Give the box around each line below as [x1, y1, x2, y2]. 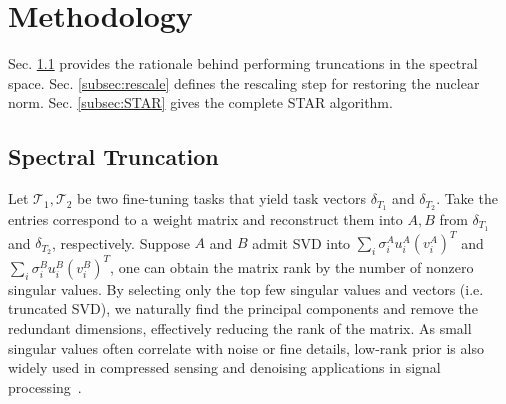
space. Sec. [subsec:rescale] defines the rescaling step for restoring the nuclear [8, 72, 480, 93]
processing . [8, 376, 82, 397]
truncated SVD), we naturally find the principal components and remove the [8, 298, 478, 319]
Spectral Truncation [8, 141, 219, 172]
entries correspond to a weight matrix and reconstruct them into [8, 208, 403, 229]
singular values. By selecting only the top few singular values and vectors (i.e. [8, 278, 484, 299]
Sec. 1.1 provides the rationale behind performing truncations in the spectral [8, 53, 478, 74]
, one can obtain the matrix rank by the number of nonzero [110, 256, 474, 277]
